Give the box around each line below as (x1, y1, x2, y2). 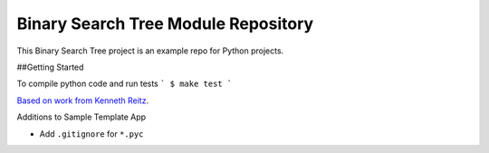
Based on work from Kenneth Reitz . (16, 95, 149, 106)
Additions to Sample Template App (16, 111, 147, 122)
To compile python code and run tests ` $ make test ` (16, 78, 233, 90)
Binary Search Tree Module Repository (16, 14, 314, 33)
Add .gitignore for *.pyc (39, 128, 144, 139)
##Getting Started (16, 62, 84, 72)
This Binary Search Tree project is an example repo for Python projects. (16, 45, 284, 56)
